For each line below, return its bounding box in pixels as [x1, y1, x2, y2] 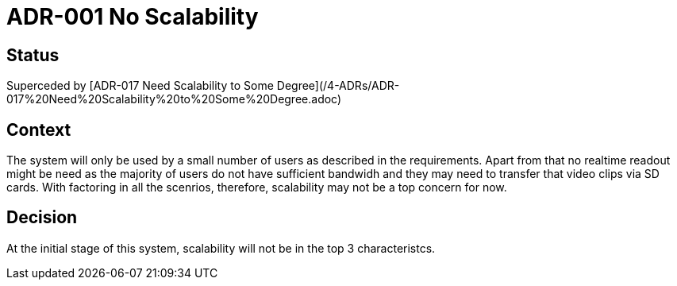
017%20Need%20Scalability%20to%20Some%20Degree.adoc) [6, 92, 342, 106]
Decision [6, 207, 78, 228]
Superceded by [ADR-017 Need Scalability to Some [6, 79, 274, 93]
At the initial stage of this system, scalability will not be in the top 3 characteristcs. [6, 241, 436, 255]
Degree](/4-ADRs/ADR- [276, 79, 400, 93]
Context [6, 119, 71, 140]
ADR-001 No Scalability [6, 3, 259, 30]
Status [6, 44, 60, 65]
